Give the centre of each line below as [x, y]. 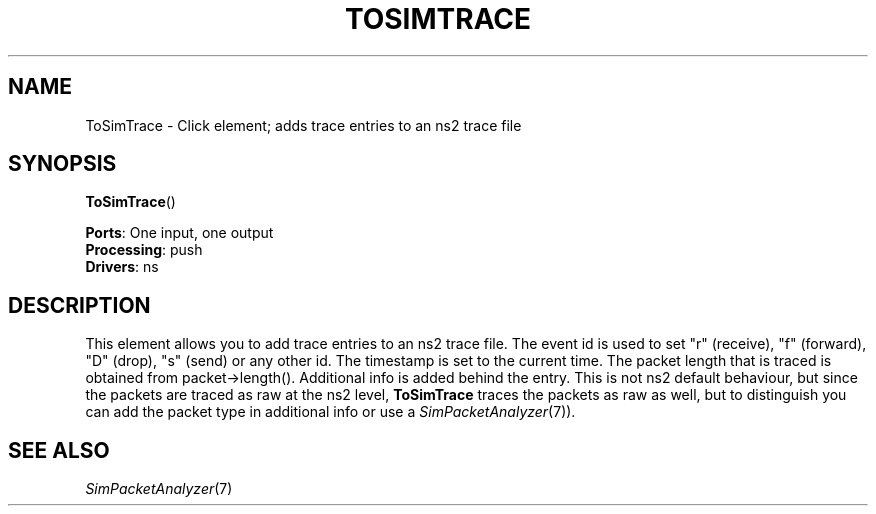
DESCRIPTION [79, 305]
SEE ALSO [59, 450]
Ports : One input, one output [179, 233]
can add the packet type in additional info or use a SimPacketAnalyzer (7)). [330, 412]
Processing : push [144, 250]
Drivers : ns [122, 267]
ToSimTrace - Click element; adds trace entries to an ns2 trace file [303, 125]
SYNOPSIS [62, 164]
